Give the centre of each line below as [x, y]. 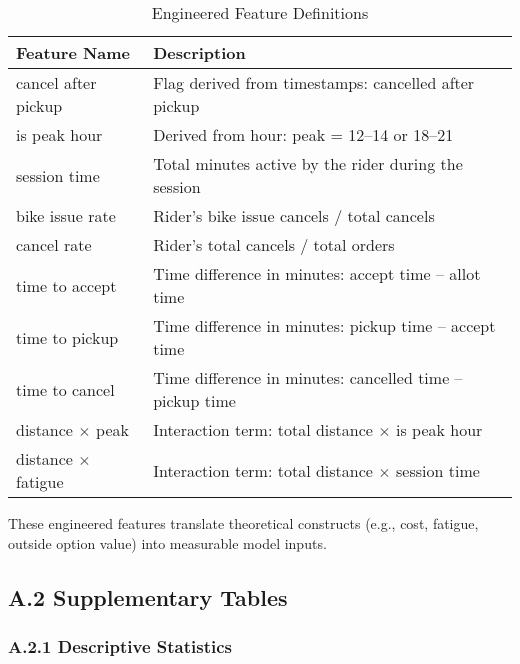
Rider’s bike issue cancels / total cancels [294, 215]
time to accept [66, 285]
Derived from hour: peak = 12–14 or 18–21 [303, 134]
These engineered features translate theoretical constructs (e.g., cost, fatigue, [243, 523]
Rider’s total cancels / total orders [274, 244]
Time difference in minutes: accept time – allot [317, 273]
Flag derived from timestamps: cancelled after [314, 82]
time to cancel [65, 389]
